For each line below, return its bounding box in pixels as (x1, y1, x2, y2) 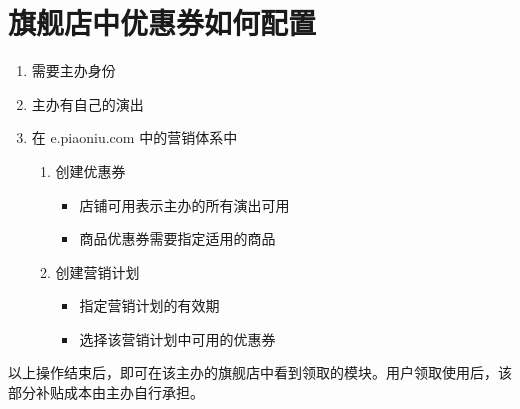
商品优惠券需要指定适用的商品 (79, 228, 276, 249)
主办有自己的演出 (31, 93, 144, 114)
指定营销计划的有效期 (79, 295, 220, 316)
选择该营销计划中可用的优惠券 (79, 328, 276, 349)
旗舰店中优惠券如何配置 (8, 2, 317, 43)
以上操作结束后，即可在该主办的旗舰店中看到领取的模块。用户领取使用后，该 (8, 362, 512, 383)
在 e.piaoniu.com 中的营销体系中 (31, 127, 238, 148)
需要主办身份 (31, 60, 116, 81)
